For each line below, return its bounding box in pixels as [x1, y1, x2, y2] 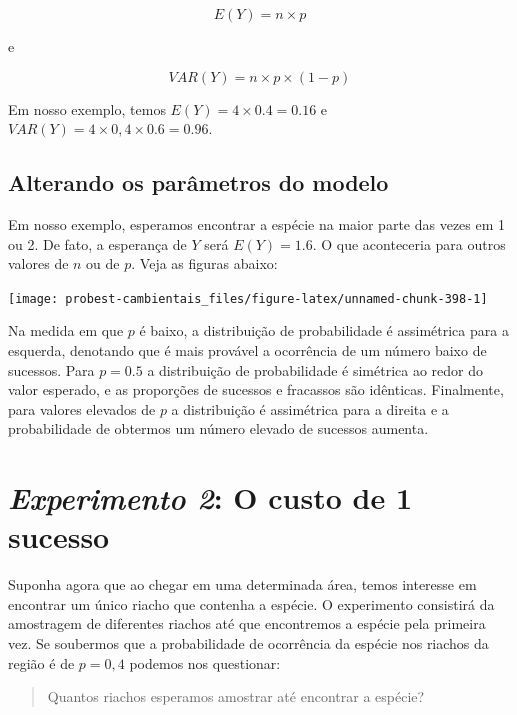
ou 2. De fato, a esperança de [8, 233, 187, 254]
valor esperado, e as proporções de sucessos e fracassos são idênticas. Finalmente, [8, 379, 504, 400]
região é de [8, 652, 75, 673]
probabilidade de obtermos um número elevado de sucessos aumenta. [8, 418, 429, 439]
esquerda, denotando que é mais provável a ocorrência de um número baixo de [8, 340, 487, 361]
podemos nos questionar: [129, 652, 281, 673]
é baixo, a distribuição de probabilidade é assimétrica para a [139, 320, 509, 341]
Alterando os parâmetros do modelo [8, 167, 389, 198]
